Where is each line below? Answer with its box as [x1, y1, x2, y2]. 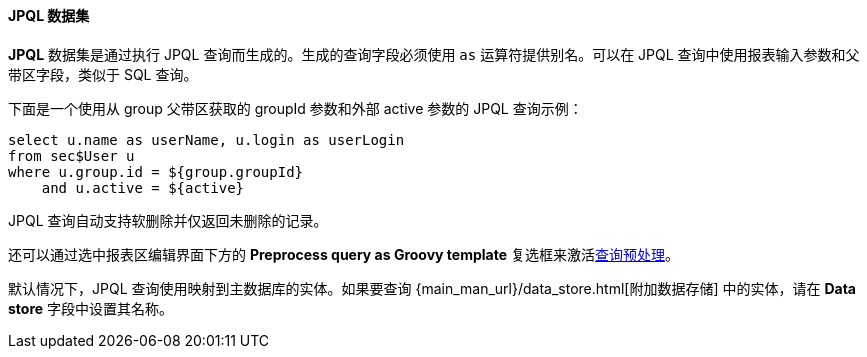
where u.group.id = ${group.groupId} [8, 163, 304, 180]
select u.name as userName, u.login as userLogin [8, 131, 405, 148]
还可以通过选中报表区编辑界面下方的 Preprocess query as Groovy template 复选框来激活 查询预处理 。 [8, 245, 679, 263]
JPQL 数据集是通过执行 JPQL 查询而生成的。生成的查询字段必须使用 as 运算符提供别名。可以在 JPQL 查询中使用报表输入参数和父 [8, 45, 860, 63]
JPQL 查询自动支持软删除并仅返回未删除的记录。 [8, 211, 328, 229]
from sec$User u [8, 147, 135, 164]
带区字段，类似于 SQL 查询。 [8, 65, 198, 83]
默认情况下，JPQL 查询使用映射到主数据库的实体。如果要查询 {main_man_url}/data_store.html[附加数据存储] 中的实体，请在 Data [8, 279, 856, 297]
